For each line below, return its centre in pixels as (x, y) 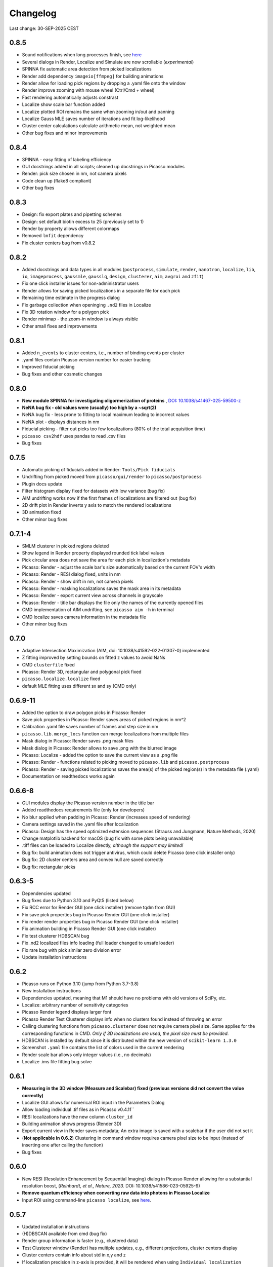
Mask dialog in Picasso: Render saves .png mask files (78, 741)
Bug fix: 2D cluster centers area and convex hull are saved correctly (93, 860)
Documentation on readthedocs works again (68, 776)
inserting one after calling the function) (63, 1145)
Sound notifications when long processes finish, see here (82, 55)
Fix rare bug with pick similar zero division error (72, 950)
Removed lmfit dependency (53, 236)
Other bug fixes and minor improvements (65, 133)
